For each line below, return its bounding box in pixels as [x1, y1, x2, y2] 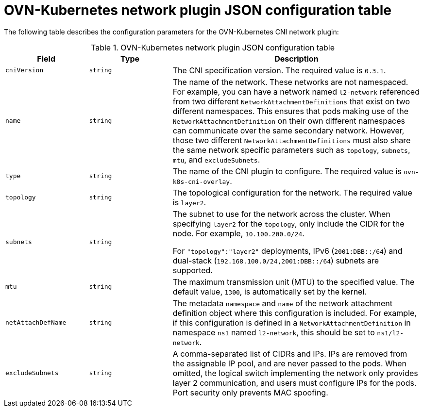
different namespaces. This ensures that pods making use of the [172, 106, 409, 116]
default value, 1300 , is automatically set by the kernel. [172, 286, 367, 296]
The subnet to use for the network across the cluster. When [172, 209, 390, 219]
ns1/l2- [377, 329, 404, 337]
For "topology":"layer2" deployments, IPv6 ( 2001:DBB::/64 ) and [172, 246, 403, 256]
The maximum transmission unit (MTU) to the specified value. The [172, 277, 415, 287]
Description [274, 53, 319, 64]
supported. [172, 265, 213, 275]
